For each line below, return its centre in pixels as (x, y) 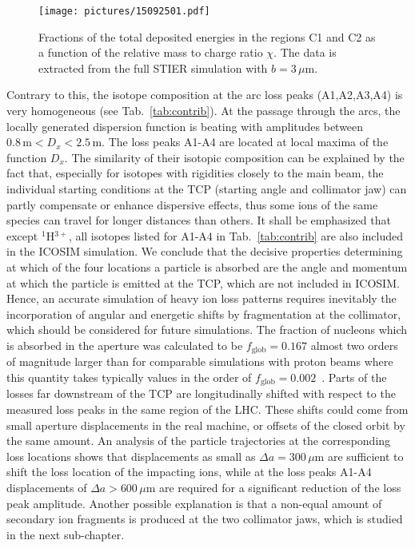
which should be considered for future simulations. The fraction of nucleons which (207, 330)
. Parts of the (354, 377)
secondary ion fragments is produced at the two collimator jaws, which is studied (205, 519)
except (22, 235)
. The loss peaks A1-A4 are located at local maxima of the (245, 142)
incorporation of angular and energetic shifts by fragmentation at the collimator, (204, 314)
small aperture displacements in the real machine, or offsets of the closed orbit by (206, 425)
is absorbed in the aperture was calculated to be (125, 345)
